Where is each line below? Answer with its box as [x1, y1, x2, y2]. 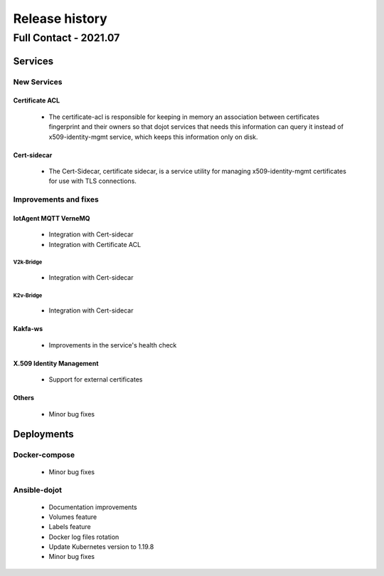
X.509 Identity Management [13, 359, 99, 367]
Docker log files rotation [48, 533, 119, 541]
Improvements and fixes [13, 194, 99, 204]
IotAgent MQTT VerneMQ [13, 214, 90, 222]
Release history [13, 11, 108, 26]
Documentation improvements [48, 503, 138, 511]
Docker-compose [13, 450, 75, 460]
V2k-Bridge [13, 258, 43, 266]
